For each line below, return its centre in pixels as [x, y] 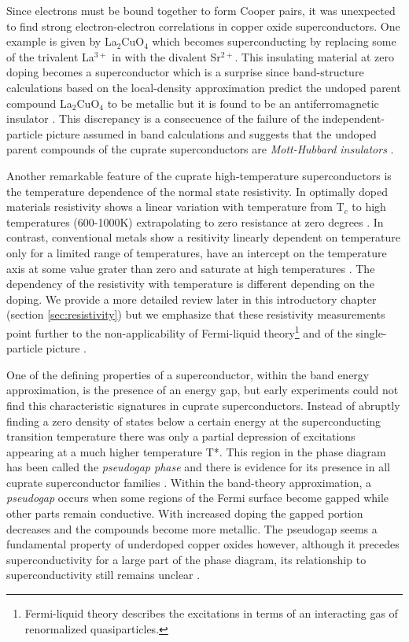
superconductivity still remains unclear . [103, 575]
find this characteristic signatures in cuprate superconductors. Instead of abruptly [203, 405]
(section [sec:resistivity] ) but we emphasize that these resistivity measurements [196, 314]
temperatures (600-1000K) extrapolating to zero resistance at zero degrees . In [195, 221]
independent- [354, 118]
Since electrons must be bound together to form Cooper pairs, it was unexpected [201, 10]
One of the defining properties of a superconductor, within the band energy [188, 374]
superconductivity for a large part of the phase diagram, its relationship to [186, 559]
